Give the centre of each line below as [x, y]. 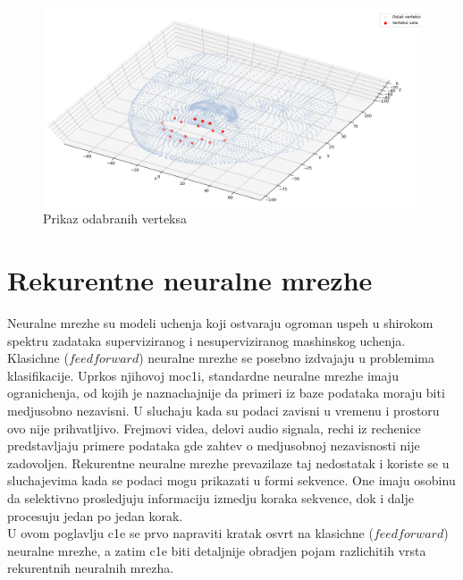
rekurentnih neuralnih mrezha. [91, 568]
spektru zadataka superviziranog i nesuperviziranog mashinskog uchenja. [206, 340]
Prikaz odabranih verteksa [115, 219]
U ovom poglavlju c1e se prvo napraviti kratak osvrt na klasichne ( [190, 533]
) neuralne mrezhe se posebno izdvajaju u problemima [287, 358]
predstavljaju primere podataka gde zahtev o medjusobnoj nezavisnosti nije [214, 446]
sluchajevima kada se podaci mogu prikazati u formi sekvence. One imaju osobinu [231, 480]
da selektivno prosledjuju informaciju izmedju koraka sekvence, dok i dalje [210, 498]
